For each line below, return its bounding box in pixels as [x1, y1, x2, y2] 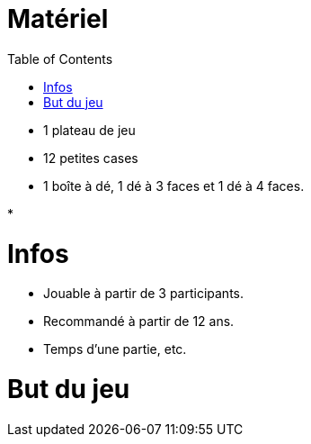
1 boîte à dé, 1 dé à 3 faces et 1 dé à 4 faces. [43, 177, 305, 194]
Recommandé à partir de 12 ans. [43, 313, 235, 330]
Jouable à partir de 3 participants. [43, 285, 244, 302]
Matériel [7, 4, 109, 34]
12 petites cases [43, 150, 138, 166]
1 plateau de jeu [43, 122, 136, 138]
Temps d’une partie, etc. [43, 341, 187, 358]
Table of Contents [7, 50, 113, 67]
